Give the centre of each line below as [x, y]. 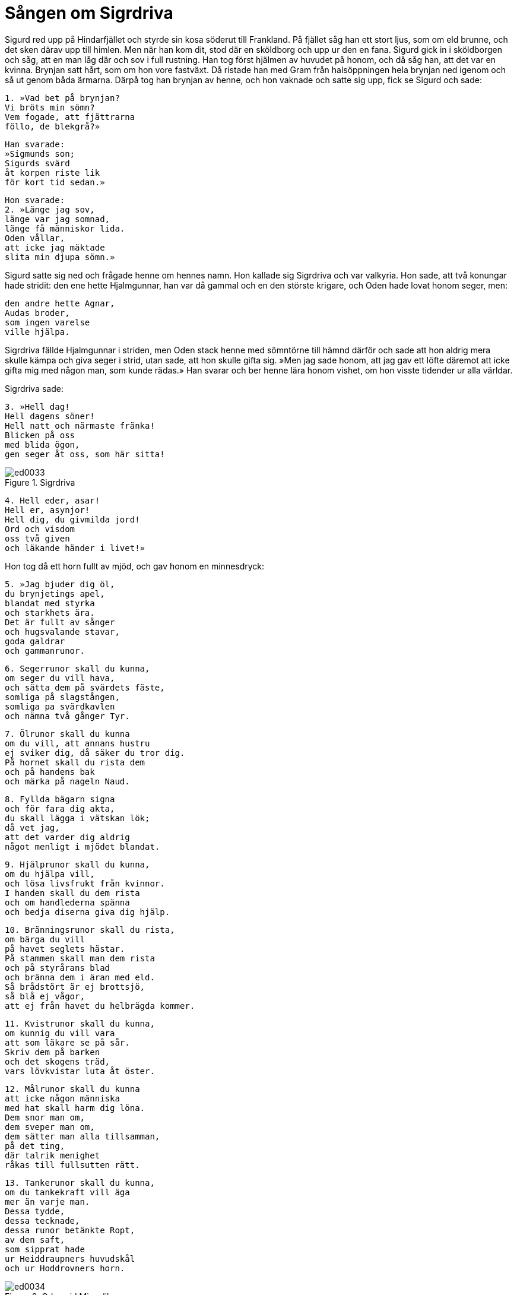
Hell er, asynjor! [47, 510]
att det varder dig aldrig [67, 837]
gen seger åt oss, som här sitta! [85, 454]
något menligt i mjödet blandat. [83, 846]
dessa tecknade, [42, 1220]
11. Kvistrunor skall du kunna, [80, 1023]
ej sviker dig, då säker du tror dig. [95, 753]
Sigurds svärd [37, 163]
